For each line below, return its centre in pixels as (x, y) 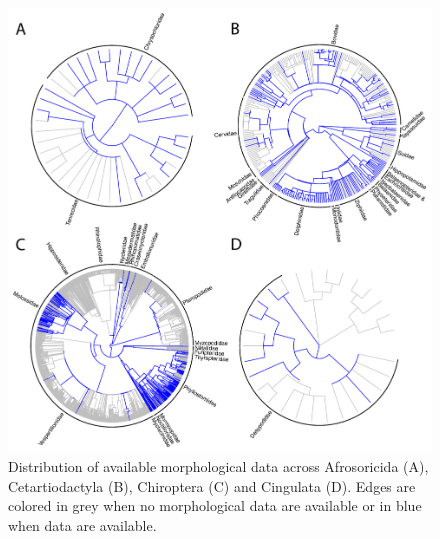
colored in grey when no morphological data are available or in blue (215, 505)
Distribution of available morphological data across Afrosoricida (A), (218, 465)
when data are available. (82, 524)
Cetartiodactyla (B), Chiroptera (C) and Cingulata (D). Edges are (212, 485)
